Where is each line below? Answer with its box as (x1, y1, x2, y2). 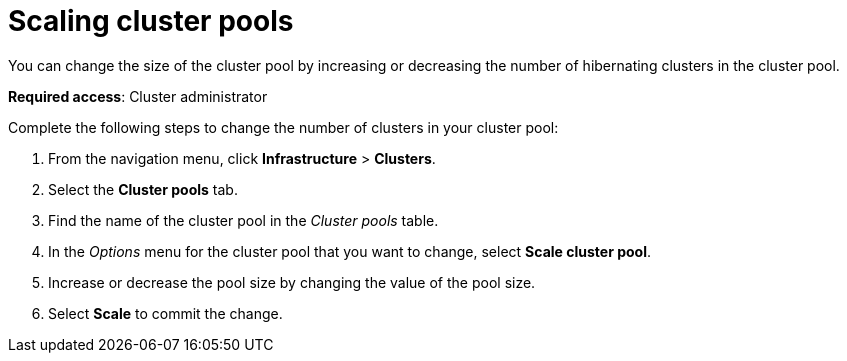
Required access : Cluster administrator (8, 87, 268, 105)
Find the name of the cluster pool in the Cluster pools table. (48, 211, 439, 229)
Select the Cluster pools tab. (48, 180, 238, 198)
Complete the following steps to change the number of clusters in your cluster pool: (8, 118, 559, 136)
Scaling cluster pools (8, 4, 294, 38)
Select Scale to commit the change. (48, 304, 283, 322)
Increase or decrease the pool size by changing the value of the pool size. (48, 273, 536, 291)
